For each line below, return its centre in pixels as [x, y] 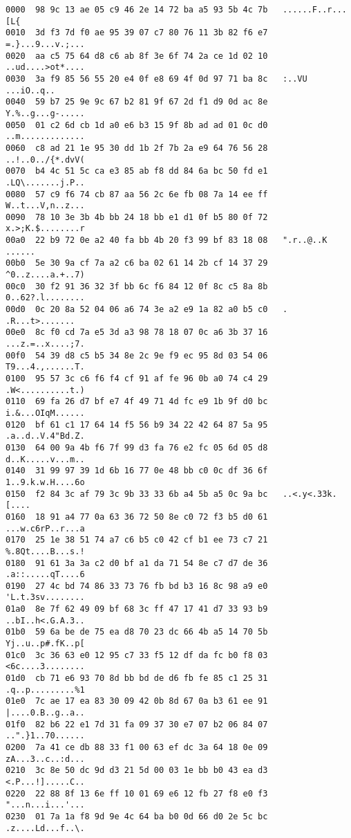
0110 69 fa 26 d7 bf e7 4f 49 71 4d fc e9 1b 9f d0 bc [137, 402]
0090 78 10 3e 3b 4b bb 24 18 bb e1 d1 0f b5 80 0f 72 [137, 217]
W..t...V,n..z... [45, 206]
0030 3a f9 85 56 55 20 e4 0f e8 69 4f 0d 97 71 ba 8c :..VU [156, 79]
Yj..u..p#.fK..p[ [45, 644]
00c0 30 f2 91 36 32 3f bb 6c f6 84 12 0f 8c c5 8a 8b [137, 286]
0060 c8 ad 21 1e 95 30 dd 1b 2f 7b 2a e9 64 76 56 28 [137, 148]
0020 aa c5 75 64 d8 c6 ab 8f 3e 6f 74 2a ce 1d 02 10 [137, 56]
